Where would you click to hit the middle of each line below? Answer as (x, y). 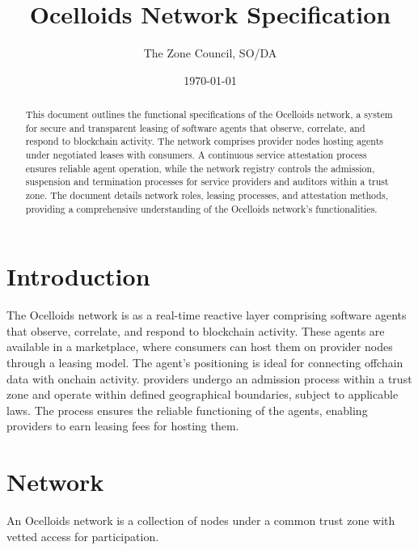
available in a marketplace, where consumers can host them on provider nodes (200, 347)
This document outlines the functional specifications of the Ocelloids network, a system (209, 114)
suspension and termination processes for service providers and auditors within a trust (207, 182)
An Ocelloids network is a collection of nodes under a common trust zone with (201, 520)
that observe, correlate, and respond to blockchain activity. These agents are (196, 330)
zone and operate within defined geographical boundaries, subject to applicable (203, 394)
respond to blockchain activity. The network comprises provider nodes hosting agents (204, 141)
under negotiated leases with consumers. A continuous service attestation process (196, 155)
